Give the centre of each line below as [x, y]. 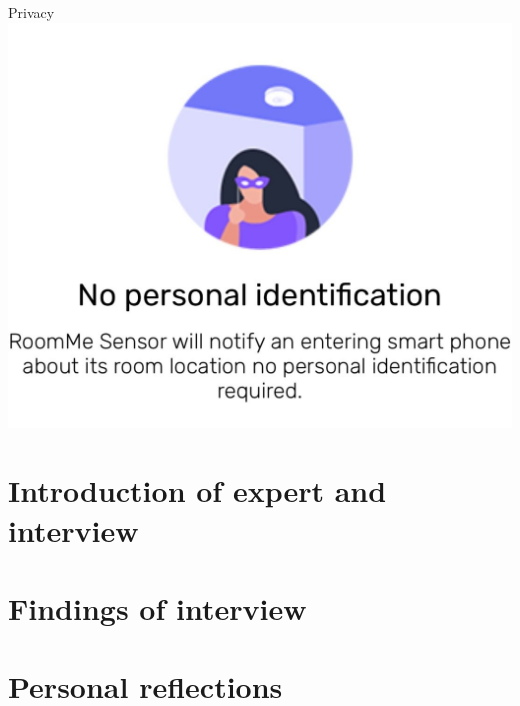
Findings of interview [157, 608]
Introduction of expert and [197, 490]
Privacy [31, 12]
